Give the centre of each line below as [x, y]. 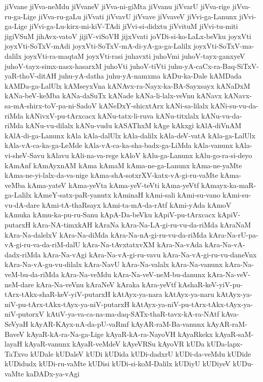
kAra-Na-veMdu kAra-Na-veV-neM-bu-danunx [133, 274]
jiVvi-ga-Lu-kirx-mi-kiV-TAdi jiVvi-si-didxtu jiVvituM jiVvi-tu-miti [134, 26]
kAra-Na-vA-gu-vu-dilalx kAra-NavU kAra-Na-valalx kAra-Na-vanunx [114, 264]
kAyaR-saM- [234, 334]
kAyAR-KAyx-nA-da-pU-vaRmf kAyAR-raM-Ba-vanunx [118, 324]
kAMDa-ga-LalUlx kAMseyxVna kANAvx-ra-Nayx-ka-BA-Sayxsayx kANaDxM [127, 85]
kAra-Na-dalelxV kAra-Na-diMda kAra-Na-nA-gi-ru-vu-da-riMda [106, 234]
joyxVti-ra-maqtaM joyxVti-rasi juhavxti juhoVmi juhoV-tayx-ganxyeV [135, 55]
